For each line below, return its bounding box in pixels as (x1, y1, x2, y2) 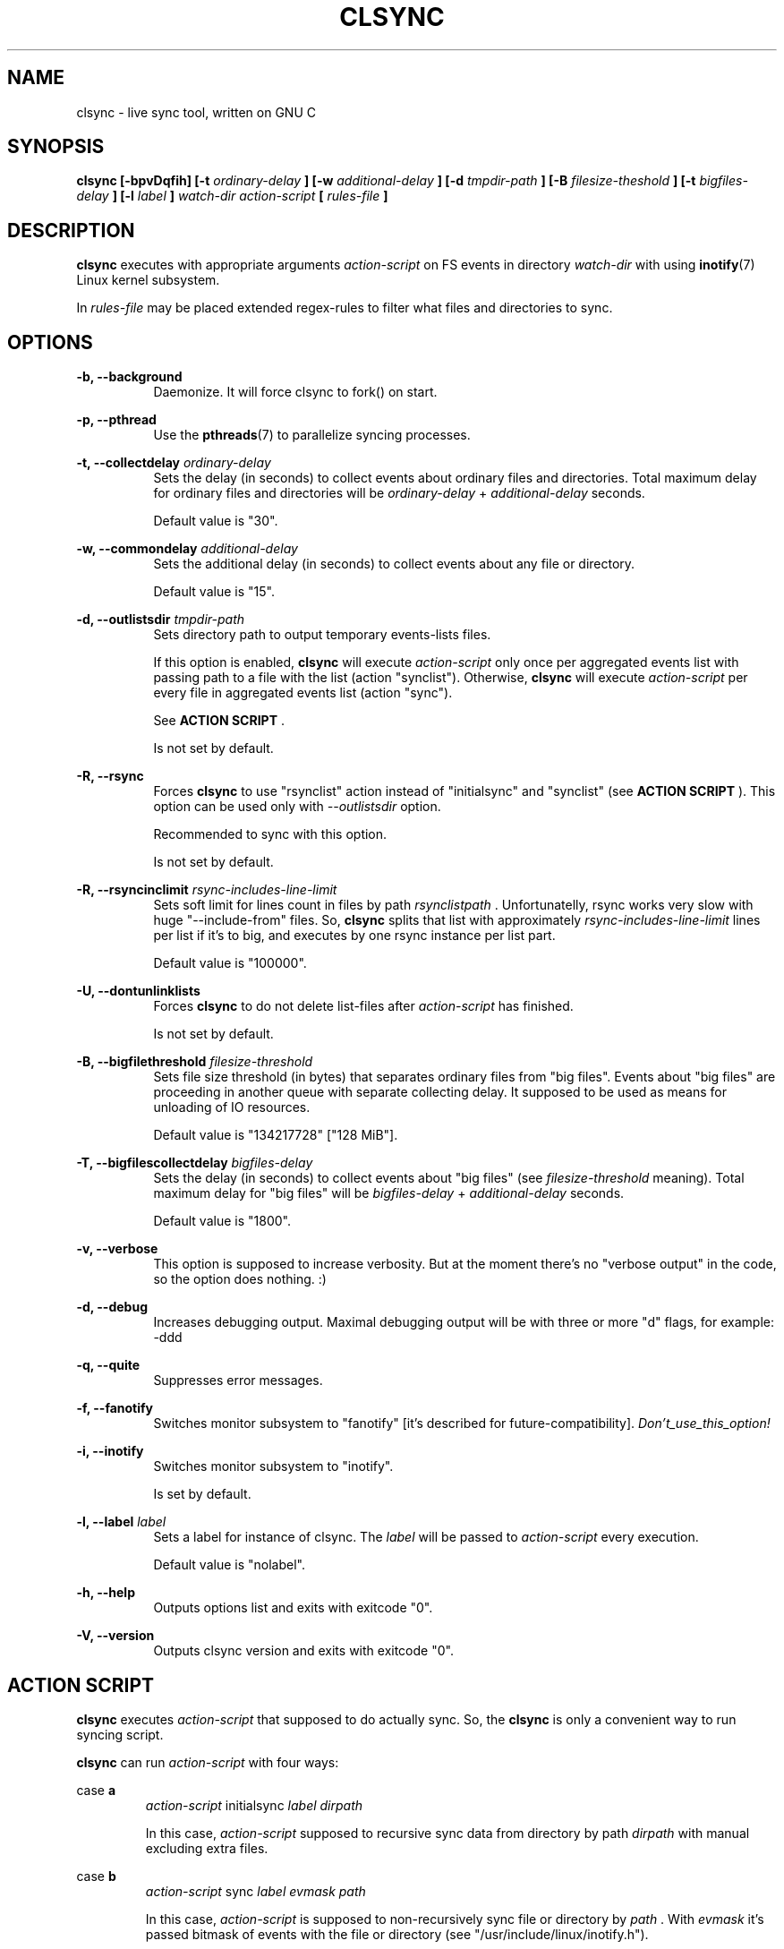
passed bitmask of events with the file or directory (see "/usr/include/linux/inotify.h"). (145, 1926, 649, 1942)
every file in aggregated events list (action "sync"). (153, 685, 453, 701)
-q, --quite (76, 1357, 141, 1373)
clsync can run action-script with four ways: (76, 1754, 339, 1770)
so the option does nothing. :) (153, 1271, 327, 1287)
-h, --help (76, 1585, 135, 1601)
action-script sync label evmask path (145, 1883, 366, 1899)
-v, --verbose (76, 1241, 158, 1257)
